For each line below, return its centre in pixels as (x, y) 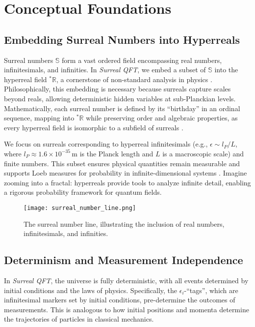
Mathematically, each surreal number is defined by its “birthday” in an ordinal (122, 108)
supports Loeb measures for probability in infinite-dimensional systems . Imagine (126, 173)
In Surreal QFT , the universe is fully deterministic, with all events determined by (126, 280)
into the (226, 70)
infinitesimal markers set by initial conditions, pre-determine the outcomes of (120, 300)
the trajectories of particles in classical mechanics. (79, 319)
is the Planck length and (116, 153)
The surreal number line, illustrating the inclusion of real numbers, (124, 223)
